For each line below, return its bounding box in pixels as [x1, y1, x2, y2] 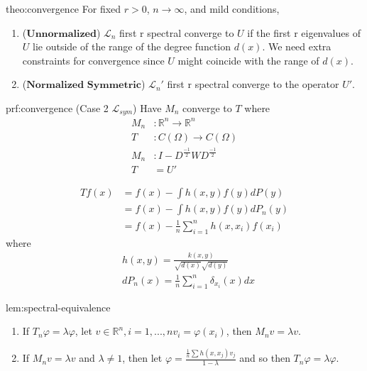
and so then [239, 350, 290, 365]
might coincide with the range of [177, 52, 319, 67]
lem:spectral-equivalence [6, 299, 111, 314]
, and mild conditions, [184, 1, 280, 16]
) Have [133, 100, 162, 115]
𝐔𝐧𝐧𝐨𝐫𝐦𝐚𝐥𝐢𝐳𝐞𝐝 [26, 28, 97, 39]
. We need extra [262, 39, 332, 54]
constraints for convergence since [22, 52, 165, 67]
